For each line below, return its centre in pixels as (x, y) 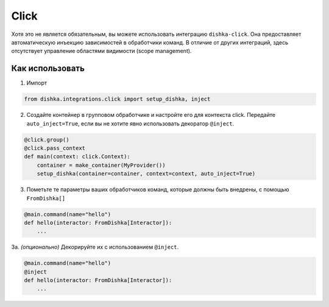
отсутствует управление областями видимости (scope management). (101, 51)
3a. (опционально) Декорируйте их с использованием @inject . (95, 247)
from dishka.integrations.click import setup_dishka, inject (117, 99)
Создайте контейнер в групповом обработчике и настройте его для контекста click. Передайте (151, 115)
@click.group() (47, 139)
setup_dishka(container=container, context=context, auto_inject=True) (146, 174)
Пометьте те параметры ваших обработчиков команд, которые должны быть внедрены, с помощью (158, 189)
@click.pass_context (55, 148)
